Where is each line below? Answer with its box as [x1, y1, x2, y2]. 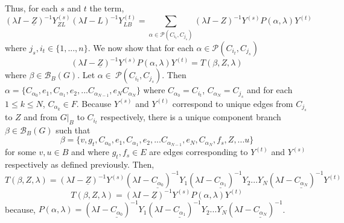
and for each [246, 84, 293, 96]
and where [71, 145, 109, 158]
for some [5, 145, 36, 158]
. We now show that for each [88, 41, 194, 53]
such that [56, 123, 91, 136]
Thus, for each [5, 2, 58, 14]
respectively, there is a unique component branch [100, 111, 281, 123]
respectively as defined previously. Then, [5, 158, 154, 171]
